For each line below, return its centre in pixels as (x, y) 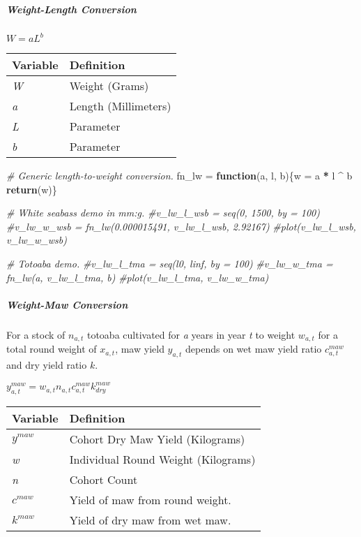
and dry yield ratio (47, 365)
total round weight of (52, 349)
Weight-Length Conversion (71, 9)
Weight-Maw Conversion (67, 304)
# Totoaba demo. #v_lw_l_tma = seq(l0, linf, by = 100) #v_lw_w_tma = (170, 264)
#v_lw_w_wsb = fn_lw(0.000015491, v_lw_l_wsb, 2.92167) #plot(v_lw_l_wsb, (181, 226)
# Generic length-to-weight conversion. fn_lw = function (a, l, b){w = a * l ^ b (179, 176)
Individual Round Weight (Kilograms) (162, 459)
